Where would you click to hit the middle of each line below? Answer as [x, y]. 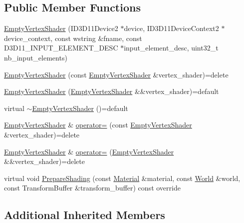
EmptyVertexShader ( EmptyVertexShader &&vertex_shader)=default [112, 91]
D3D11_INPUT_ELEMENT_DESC [61, 48]
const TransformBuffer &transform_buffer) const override [92, 188]
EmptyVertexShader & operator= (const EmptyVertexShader [98, 125]
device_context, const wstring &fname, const [73, 38]
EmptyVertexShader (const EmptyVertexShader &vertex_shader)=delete [116, 74]
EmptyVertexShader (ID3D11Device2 [61, 28]
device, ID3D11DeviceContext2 [171, 28]
